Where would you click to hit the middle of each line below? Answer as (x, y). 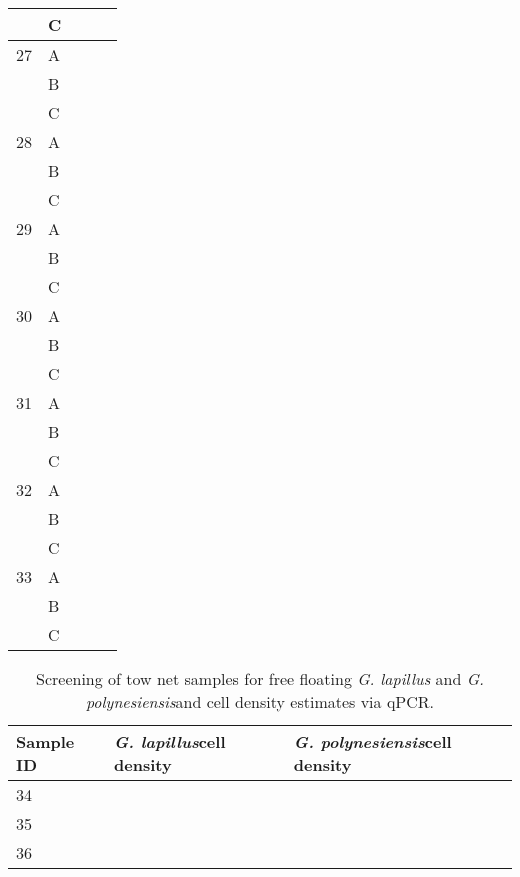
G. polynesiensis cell (372, 741)
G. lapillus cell (170, 741)
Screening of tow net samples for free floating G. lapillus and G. (260, 678)
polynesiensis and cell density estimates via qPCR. (260, 701)
